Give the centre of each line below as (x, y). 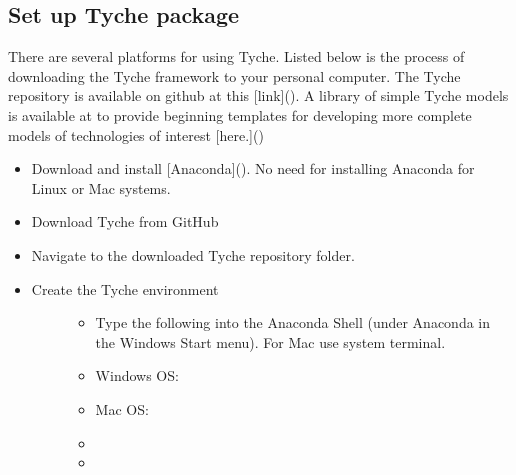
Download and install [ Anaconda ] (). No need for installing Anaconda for (253, 168)
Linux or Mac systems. (101, 187)
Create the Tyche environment (125, 288)
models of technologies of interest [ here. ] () (136, 134)
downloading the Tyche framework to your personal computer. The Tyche (234, 75)
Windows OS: (137, 375)
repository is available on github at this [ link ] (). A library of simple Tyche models (258, 95)
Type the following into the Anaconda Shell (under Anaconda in (293, 322)
